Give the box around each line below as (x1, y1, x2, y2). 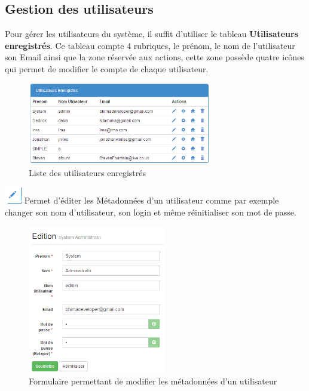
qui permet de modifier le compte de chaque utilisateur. (5, 62, 209, 75)
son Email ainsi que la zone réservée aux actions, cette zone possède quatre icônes (5, 51, 304, 63)
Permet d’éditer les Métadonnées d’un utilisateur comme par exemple (24, 194, 279, 207)
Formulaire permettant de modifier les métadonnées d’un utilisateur (29, 374, 277, 387)
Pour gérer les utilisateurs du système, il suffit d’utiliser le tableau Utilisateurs (5, 27, 299, 40)
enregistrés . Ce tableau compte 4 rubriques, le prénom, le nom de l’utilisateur (5, 39, 295, 51)
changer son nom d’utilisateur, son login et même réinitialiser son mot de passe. (5, 206, 296, 218)
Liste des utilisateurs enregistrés (29, 166, 146, 178)
